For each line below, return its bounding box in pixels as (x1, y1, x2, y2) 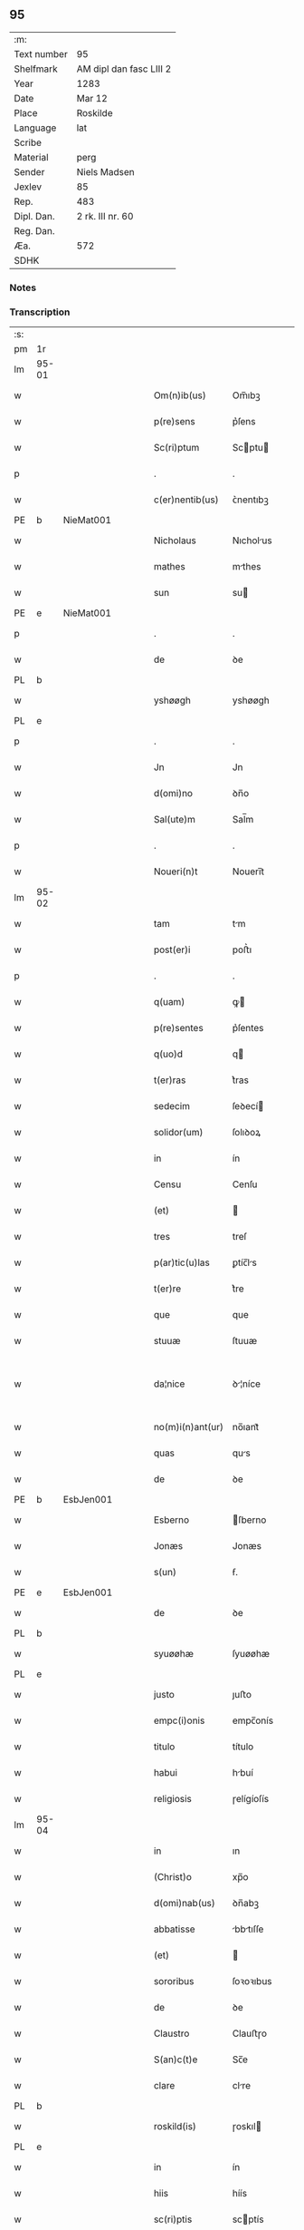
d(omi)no (153, 787, 193, 800)
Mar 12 (76, 92, 109, 104)
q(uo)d (153, 1047, 184, 1060)
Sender (14, 165, 45, 178)
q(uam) (153, 996, 185, 1008)
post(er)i (153, 943, 191, 956)
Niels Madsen (76, 165, 136, 178)
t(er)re (153, 1282, 182, 1295)
